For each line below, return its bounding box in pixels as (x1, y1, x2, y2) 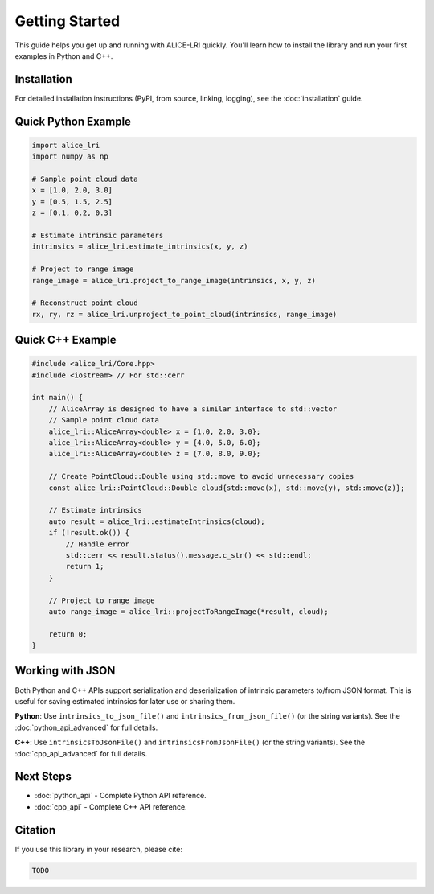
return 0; (48, 629, 88, 639)
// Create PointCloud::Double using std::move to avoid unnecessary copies (48, 472, 354, 481)
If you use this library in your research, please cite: (14, 844, 182, 854)
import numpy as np (31, 152, 108, 161)
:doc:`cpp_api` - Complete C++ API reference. (35, 801, 188, 812)
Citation (14, 823, 56, 837)
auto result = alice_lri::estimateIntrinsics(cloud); (48, 517, 265, 526)
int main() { (31, 393, 84, 402)
